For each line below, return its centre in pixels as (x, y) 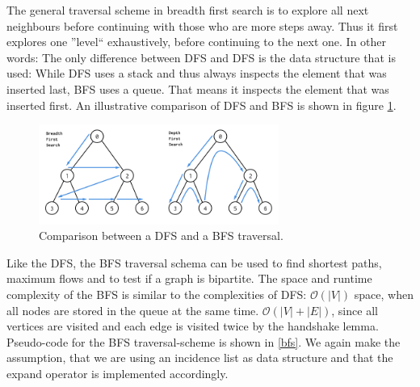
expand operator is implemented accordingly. (118, 373)
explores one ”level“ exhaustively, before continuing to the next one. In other (197, 42)
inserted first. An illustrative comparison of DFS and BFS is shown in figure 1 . (202, 105)
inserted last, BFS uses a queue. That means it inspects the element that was (198, 88)
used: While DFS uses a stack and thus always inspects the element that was (197, 73)
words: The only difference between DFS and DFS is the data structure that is (201, 57)
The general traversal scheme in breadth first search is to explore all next (188, 10)
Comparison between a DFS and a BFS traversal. (161, 236)
